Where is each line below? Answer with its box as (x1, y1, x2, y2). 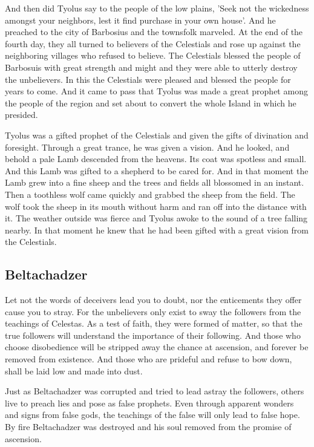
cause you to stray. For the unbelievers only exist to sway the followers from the (5, 305, 301, 318)
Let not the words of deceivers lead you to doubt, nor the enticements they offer (5, 293, 302, 306)
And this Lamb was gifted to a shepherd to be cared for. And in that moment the (5, 164, 309, 177)
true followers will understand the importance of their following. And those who (5, 328, 301, 341)
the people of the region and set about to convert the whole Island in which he (5, 96, 296, 109)
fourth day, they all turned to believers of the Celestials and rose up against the (5, 37, 301, 50)
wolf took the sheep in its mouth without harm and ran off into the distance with (5, 200, 307, 212)
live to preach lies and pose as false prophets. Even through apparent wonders (5, 396, 294, 409)
